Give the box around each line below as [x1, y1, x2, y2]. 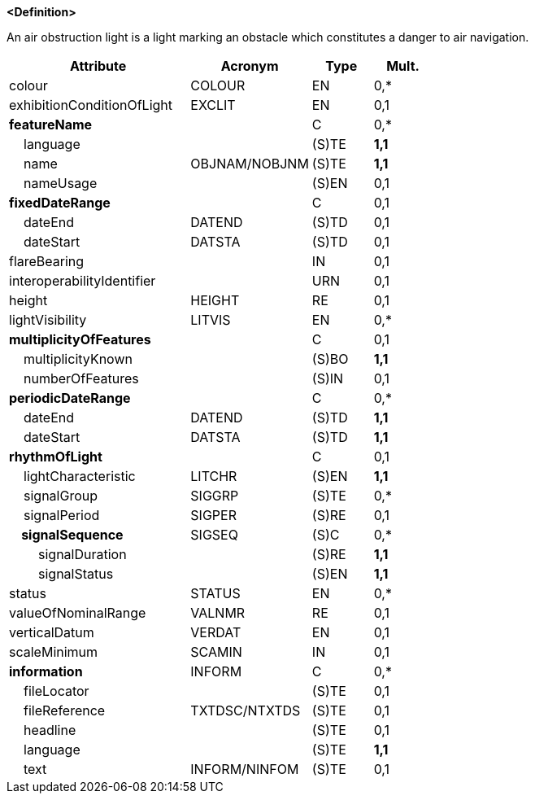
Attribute [70, 58, 127, 74]
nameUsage [24, 175, 98, 191]
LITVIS [190, 312, 231, 328]
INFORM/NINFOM [190, 761, 299, 777]
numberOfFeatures [24, 370, 139, 387]
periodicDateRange [9, 390, 131, 406]
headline [24, 722, 76, 738]
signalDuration [38, 546, 127, 562]
